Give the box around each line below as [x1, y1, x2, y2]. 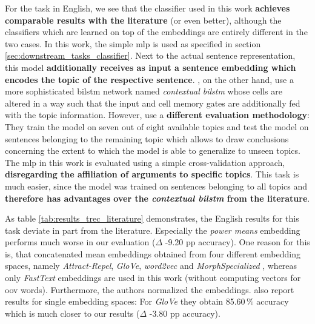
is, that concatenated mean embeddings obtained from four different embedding [5, 247, 300, 260]
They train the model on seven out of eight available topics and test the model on [5, 120, 309, 133]
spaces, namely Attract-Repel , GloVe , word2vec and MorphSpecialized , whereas [5, 259, 297, 272]
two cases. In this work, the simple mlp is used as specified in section [5, 37, 261, 50]
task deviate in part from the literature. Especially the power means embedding [5, 223, 300, 236]
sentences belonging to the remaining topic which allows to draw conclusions [5, 132, 289, 145]
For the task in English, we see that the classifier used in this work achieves [5, 2, 290, 14]
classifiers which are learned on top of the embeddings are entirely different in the [5, 25, 308, 38]
